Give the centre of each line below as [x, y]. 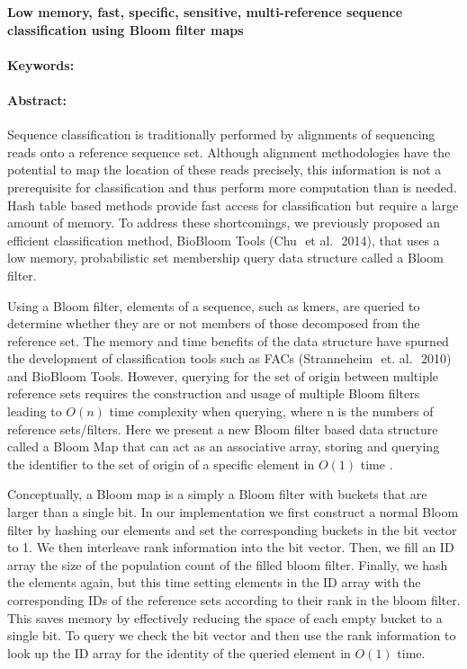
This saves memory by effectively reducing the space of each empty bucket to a [225, 617]
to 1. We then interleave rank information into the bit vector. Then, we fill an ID [231, 547]
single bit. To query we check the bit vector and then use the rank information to [232, 635]
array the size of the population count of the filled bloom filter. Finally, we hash [228, 564]
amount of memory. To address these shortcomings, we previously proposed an [224, 223]
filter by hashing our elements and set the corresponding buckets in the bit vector [232, 529]
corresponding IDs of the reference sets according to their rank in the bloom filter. [234, 600]
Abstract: [37, 99]
